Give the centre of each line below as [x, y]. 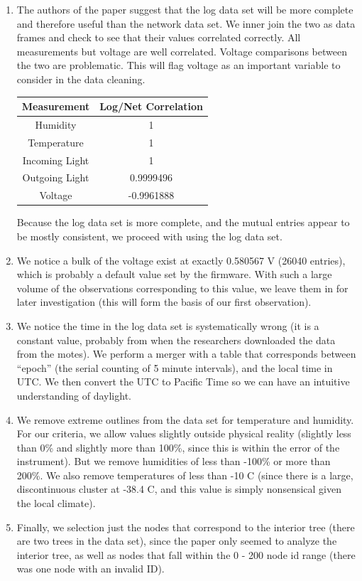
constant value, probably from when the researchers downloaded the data [176, 340]
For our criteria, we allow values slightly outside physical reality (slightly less [184, 433]
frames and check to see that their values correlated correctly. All [159, 37]
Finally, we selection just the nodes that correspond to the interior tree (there [186, 527]
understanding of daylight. [74, 395]
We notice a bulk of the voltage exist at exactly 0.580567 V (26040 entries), [181, 260]
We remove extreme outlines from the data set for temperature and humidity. [185, 419]
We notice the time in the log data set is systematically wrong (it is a [168, 325]
